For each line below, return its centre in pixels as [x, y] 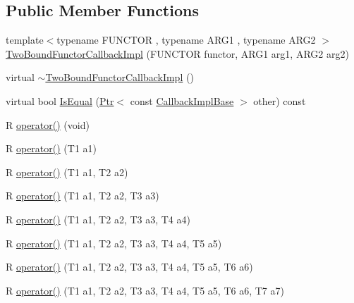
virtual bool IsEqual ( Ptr [60, 100]
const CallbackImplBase [182, 100]
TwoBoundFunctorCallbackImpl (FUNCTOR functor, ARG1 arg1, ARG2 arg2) [177, 53]
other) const [280, 100]
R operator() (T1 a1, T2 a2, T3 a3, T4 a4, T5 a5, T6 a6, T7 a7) [145, 290]
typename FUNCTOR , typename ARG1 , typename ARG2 [186, 40]
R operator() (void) [48, 124]
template [25, 40]
